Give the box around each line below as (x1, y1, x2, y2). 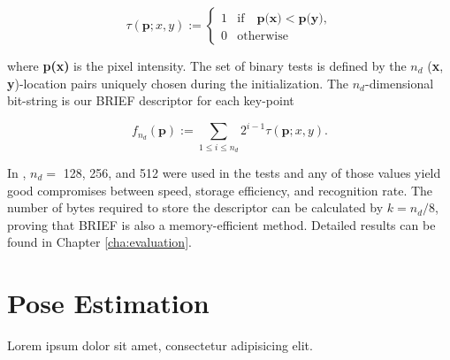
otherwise (237, 30, 288, 43)
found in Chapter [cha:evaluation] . (7, 233, 192, 251)
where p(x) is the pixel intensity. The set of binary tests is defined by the (7, 57, 407, 74)
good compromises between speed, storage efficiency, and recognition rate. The (7, 180, 433, 199)
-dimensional (364, 73, 434, 92)
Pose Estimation (7, 285, 210, 321)
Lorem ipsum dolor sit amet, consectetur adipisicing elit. (7, 336, 313, 355)
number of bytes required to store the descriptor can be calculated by (7, 198, 384, 217)
